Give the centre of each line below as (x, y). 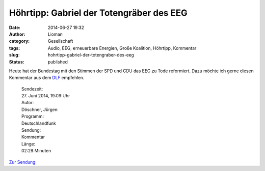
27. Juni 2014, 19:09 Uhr (46, 96)
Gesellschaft (60, 41)
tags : (14, 48)
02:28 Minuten (36, 151)
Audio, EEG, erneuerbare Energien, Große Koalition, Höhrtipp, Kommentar (122, 48)
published (58, 62)
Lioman (55, 34)
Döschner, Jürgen (40, 109)
